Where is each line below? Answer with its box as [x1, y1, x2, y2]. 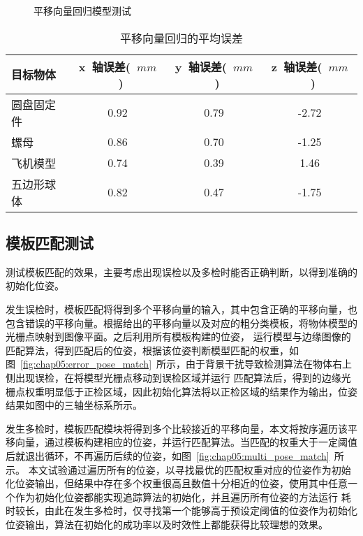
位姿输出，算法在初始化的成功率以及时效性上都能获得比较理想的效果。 [6, 516, 328, 531]
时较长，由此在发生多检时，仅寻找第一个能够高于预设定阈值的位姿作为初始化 [6, 503, 357, 518]
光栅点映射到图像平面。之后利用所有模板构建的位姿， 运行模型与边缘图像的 [6, 329, 351, 344]
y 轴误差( [175, 58, 227, 75]
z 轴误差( [271, 58, 323, 75]
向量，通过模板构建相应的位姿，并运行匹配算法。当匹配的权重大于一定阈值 [15, 435, 357, 449]
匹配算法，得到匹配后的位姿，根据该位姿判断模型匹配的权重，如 [6, 342, 299, 357]
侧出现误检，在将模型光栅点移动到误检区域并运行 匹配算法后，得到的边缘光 [6, 370, 351, 384]
